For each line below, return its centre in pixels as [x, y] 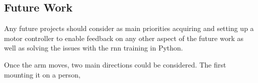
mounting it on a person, [42, 74]
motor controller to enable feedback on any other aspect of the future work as [124, 38]
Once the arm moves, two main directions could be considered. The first [115, 64]
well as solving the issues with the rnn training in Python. [94, 48]
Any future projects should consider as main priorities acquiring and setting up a [129, 28]
